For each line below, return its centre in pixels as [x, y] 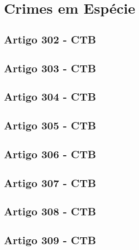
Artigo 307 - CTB [50, 182]
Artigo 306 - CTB [50, 154]
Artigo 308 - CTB [50, 211]
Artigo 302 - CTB [50, 39]
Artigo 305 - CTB [50, 125]
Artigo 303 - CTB [50, 68]
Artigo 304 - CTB [50, 96]
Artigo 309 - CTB [50, 240]
